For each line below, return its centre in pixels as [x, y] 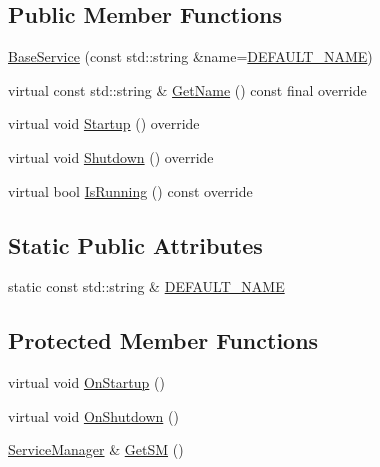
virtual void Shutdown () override [111, 156]
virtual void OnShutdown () [93, 415]
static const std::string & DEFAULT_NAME [146, 286]
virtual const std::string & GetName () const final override [187, 89]
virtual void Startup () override [104, 123]
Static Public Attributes [135, 244]
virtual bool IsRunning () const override [130, 190]
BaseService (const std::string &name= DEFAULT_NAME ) [190, 56]
